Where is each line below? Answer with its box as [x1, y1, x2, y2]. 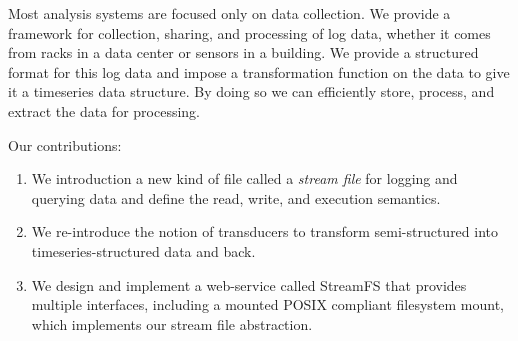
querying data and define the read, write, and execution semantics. [31, 187, 441, 208]
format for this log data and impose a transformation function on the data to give [8, 61, 510, 82]
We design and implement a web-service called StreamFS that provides [31, 274, 467, 295]
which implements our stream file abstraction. [31, 313, 313, 334]
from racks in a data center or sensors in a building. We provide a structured [8, 42, 479, 63]
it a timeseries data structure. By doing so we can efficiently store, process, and [8, 81, 495, 102]
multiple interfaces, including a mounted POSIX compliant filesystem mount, [31, 294, 505, 315]
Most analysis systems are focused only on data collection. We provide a [8, 3, 451, 23]
